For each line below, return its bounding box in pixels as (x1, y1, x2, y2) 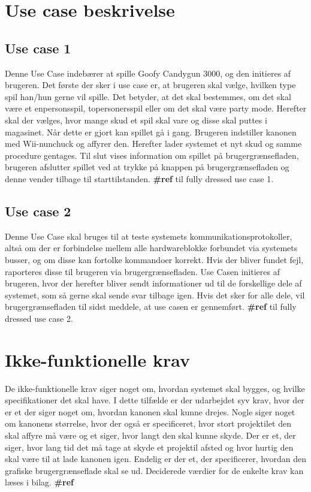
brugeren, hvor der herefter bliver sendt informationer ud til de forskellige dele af (5, 277, 302, 289)
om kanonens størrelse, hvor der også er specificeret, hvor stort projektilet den (5, 417, 291, 430)
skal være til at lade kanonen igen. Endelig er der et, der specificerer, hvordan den (5, 452, 307, 465)
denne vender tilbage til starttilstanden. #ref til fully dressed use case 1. (5, 172, 274, 185)
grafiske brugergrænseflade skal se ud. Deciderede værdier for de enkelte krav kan (5, 464, 304, 476)
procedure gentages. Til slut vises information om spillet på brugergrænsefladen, (5, 149, 299, 161)
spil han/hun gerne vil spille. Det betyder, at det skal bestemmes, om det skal (5, 90, 291, 102)
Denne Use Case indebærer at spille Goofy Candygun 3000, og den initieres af (5, 67, 291, 79)
